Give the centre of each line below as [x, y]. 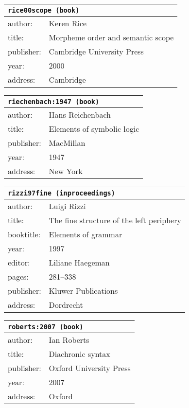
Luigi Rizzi [67, 206]
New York [66, 171]
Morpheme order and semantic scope [111, 37]
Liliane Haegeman [79, 262]
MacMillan [67, 143]
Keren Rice [68, 23]
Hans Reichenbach [80, 115]
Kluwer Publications [83, 291]
